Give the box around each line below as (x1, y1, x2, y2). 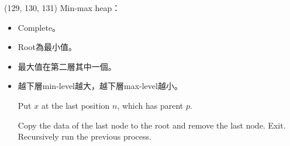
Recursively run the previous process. (18, 130, 151, 143)
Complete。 (18, 21, 61, 33)
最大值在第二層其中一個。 (18, 60, 116, 72)
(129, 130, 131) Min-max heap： (4, 2, 120, 13)
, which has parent (117, 99, 184, 111)
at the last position (41, 99, 110, 111)
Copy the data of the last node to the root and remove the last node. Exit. (18, 119, 286, 131)
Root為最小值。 (18, 41, 77, 53)
